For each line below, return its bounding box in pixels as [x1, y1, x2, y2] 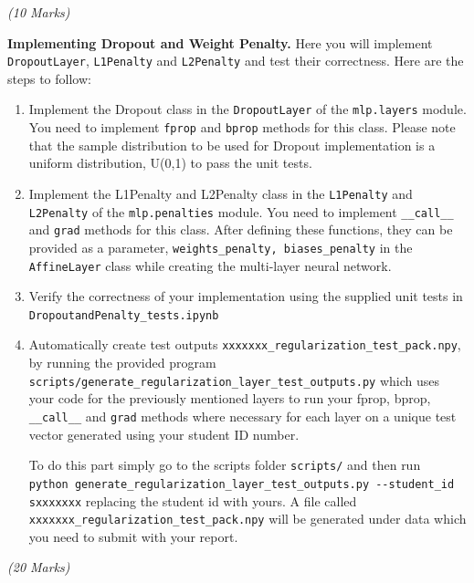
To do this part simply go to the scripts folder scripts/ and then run [28, 455, 421, 474]
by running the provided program [28, 353, 216, 372]
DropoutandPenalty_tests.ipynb [28, 308, 219, 322]
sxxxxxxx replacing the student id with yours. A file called [28, 491, 357, 510]
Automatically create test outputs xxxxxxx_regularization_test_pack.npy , [28, 335, 461, 354]
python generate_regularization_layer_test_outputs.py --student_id [28, 477, 455, 491]
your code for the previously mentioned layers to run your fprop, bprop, [28, 389, 431, 408]
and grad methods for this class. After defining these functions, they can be [28, 220, 453, 239]
